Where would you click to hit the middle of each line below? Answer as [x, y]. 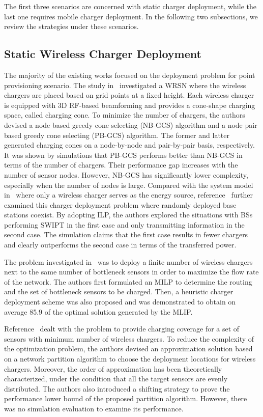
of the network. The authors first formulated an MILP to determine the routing [128, 281]
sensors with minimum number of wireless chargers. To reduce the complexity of [129, 338]
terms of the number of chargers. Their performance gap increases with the [121, 165]
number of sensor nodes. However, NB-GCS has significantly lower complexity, [126, 174]
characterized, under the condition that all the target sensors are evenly [116, 379]
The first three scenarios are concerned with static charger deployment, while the [130, 6]
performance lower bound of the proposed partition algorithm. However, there [126, 398]
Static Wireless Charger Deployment [103, 54]
